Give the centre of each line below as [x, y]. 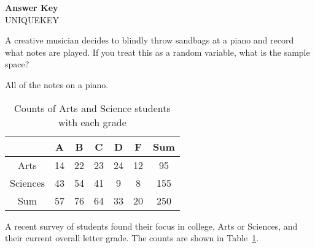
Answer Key [32, 7]
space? [17, 64]
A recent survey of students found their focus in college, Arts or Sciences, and [151, 226]
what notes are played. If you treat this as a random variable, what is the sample [157, 52]
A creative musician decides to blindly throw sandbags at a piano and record [150, 40]
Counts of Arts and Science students [92, 108]
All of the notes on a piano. [57, 84]
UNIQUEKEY [32, 19]
